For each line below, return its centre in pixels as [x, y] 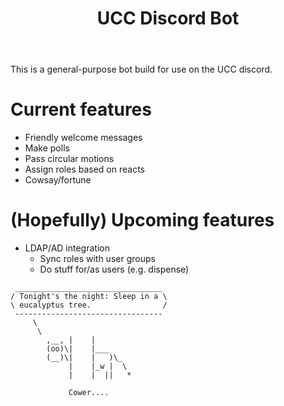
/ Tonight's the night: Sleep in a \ [89, 297]
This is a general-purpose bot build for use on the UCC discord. [141, 69]
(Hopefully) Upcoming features [142, 220]
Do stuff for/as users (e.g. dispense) [114, 269]
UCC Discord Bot [168, 18]
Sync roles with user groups [97, 259]
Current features [81, 109]
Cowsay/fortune [58, 180]
